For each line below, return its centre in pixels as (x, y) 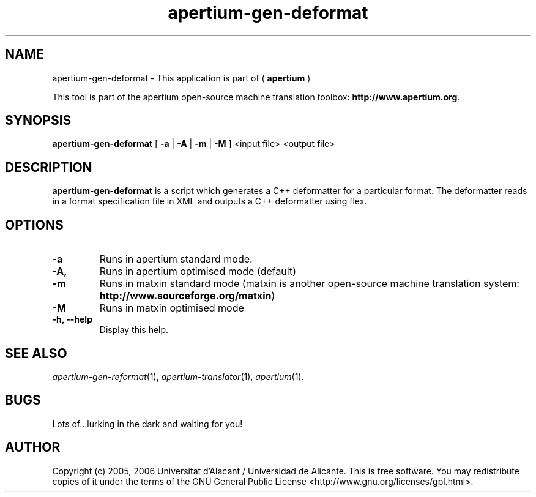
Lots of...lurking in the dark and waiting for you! (147, 424)
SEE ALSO (36, 353)
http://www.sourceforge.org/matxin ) (187, 296)
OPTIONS (34, 225)
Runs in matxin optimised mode (172, 308)
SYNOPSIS (38, 121)
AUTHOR (33, 447)
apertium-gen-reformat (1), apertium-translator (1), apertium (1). (178, 376)
